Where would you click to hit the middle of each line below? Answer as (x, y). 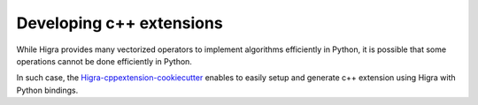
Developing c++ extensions (119, 23)
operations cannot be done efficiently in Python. (104, 61)
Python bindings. (47, 90)
